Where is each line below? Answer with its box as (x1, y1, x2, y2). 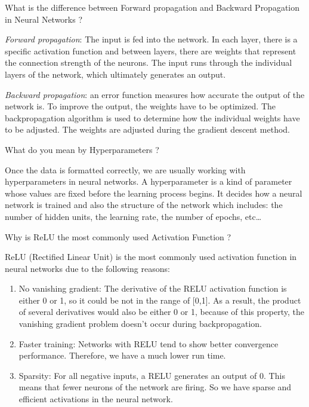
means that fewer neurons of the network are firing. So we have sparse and (18, 381, 292, 393)
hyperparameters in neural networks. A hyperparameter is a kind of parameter (5, 175, 292, 188)
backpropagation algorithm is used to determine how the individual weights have (5, 111, 300, 124)
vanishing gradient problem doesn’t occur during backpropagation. (18, 317, 262, 330)
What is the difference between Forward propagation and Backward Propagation (5, 1, 300, 13)
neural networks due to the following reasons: (5, 262, 170, 274)
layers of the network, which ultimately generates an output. (5, 68, 226, 80)
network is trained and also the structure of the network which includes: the (5, 198, 283, 211)
